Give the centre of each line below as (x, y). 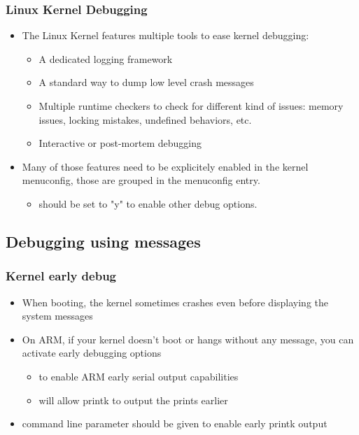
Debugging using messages (103, 241)
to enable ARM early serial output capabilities (139, 376)
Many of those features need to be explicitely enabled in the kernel (165, 166)
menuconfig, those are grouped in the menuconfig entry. (141, 180)
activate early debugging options (92, 353)
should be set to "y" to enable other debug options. (148, 203)
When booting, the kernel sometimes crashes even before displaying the (175, 302)
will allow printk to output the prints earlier (133, 400)
